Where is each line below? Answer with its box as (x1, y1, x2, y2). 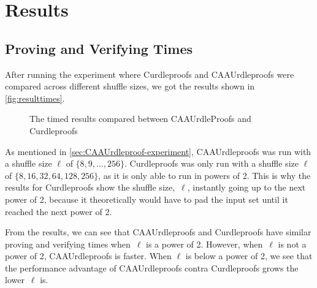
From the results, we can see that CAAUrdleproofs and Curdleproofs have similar (5, 225, 311, 238)
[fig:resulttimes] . (5, 91, 65, 104)
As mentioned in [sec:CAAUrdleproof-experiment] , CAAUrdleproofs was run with (5, 145, 311, 157)
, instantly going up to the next (187, 181, 306, 194)
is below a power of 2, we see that (185, 249, 313, 262)
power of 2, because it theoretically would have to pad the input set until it (5, 192, 288, 205)
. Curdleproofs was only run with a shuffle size (124, 157, 299, 170)
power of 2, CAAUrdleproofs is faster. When (5, 249, 172, 262)
